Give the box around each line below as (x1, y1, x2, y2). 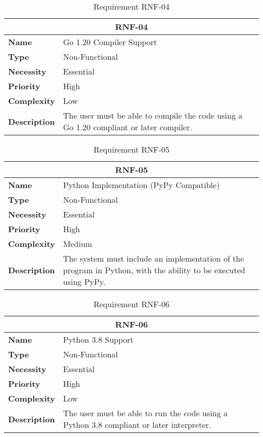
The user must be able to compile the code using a (63, 110, 243, 121)
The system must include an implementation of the (63, 252, 244, 264)
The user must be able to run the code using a (63, 407, 228, 419)
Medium (63, 238, 93, 249)
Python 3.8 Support (63, 334, 134, 345)
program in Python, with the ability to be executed (63, 264, 245, 276)
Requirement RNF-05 (93, 143, 170, 155)
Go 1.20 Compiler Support (63, 36, 157, 48)
